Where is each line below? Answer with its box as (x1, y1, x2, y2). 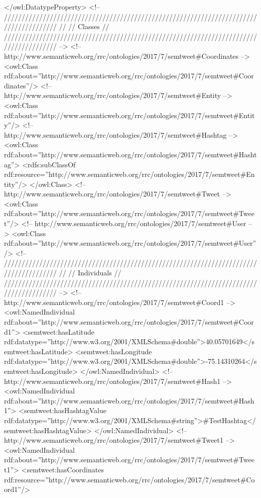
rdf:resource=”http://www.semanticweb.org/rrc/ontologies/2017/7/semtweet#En (4, 169, 255, 179)
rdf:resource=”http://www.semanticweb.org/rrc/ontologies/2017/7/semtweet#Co (4, 474, 255, 484)
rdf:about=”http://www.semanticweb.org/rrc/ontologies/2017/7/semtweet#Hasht (4, 149, 257, 159)
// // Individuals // (59, 267, 121, 278)
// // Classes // (59, 21, 109, 32)
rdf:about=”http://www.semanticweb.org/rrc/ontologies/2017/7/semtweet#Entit (4, 110, 255, 120)
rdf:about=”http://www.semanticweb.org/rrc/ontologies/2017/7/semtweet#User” (4, 238, 256, 248)
